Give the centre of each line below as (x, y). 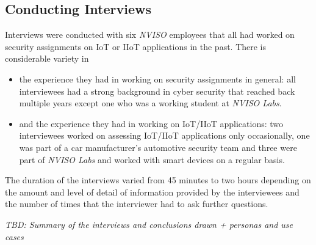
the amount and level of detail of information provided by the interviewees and (152, 192)
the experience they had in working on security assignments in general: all (157, 79)
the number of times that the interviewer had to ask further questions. (137, 204)
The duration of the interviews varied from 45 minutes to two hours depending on (158, 180)
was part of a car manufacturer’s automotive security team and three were (158, 147)
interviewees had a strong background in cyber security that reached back (157, 91)
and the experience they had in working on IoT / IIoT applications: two (151, 123)
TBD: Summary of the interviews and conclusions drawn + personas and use (149, 224)
